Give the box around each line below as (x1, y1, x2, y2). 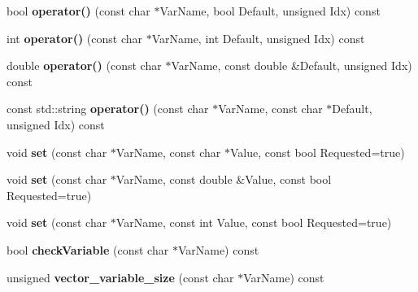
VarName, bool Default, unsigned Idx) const (159, 2, 381, 19)
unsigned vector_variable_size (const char (7, 268, 234, 285)
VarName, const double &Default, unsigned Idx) (171, 57, 412, 74)
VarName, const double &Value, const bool (115, 171, 332, 188)
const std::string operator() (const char (7, 100, 209, 117)
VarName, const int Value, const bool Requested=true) (115, 214, 392, 231)
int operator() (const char (7, 29, 142, 46)
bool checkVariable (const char (7, 241, 169, 258)
